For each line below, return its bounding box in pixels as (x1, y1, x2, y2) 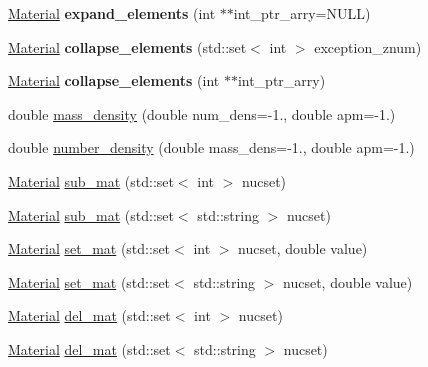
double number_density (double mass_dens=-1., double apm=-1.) (8, 137, 415, 158)
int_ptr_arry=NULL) (233, 3, 371, 23)
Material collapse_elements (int (8, 70, 220, 91)
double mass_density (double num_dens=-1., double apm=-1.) (8, 103, 396, 124)
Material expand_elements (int (8, 3, 216, 23)
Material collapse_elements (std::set (8, 36, 247, 57)
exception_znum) (314, 36, 422, 57)
